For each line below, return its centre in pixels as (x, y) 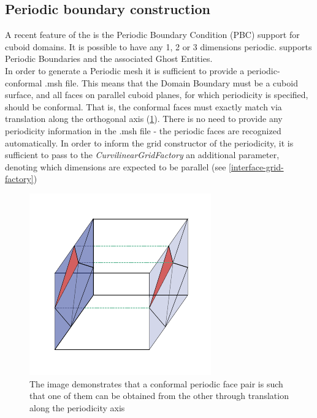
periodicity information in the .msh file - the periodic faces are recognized (143, 130)
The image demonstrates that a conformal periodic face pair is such (156, 383)
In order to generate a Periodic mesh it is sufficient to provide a (125, 70)
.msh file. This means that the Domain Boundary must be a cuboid (171, 82)
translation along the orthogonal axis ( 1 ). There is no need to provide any (144, 119)
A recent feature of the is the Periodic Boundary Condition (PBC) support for (152, 35)
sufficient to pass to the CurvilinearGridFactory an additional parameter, (142, 155)
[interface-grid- (256, 166)
